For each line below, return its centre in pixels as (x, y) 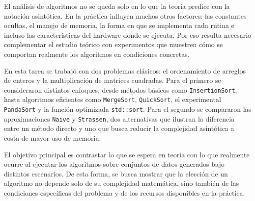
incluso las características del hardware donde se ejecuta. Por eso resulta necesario (128, 35)
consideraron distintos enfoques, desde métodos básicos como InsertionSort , (121, 89)
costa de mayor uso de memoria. (53, 138)
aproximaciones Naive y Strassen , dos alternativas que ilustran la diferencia (119, 118)
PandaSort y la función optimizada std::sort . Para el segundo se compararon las (128, 109)
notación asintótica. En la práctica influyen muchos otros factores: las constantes (125, 15)
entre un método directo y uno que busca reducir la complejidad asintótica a (119, 128)
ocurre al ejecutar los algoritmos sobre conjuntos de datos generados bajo (114, 164)
